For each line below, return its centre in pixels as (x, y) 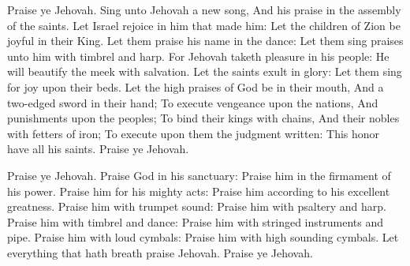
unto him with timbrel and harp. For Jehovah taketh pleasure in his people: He (198, 56)
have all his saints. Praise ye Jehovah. (98, 149)
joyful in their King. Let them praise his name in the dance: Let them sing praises (205, 41)
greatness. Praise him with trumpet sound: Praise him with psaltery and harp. (197, 206)
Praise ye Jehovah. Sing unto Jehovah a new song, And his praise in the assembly (204, 9)
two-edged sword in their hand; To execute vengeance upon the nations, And (193, 102)
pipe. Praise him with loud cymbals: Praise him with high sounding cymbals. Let (203, 237)
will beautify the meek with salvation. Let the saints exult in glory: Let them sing (205, 71)
